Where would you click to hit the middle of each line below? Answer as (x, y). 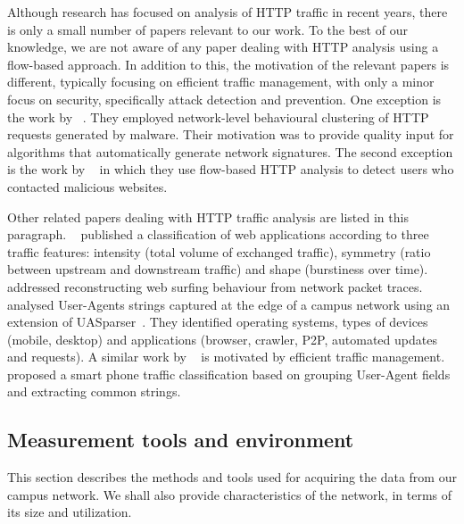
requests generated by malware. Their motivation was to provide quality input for (231, 134)
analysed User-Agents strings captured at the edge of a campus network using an (229, 304)
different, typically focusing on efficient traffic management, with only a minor (221, 82)
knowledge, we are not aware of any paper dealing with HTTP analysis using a (223, 47)
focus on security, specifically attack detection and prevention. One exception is (224, 99)
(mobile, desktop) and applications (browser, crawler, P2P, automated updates (222, 339)
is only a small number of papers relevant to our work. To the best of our (207, 29)
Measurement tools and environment (181, 440)
